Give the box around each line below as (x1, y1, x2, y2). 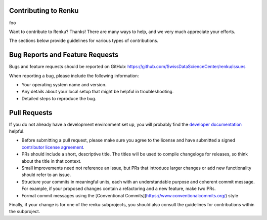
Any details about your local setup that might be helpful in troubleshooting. (21, 89, 174, 95)
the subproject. (9, 209, 41, 215)
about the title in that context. (21, 158, 82, 164)
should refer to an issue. (21, 172, 71, 178)
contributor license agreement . (21, 144, 85, 150)
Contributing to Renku (9, 6, 79, 15)
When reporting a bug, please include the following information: (9, 73, 139, 78)
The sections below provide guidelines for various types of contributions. (9, 37, 158, 44)
